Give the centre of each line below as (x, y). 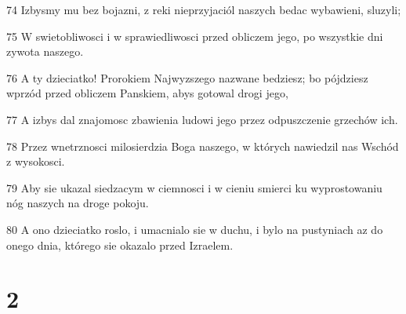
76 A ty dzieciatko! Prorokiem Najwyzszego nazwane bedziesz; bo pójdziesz (187, 77)
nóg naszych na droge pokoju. (78, 203)
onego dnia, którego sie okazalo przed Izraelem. (120, 245)
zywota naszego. (45, 51)
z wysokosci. (36, 161)
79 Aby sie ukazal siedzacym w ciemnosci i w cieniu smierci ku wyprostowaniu (194, 187)
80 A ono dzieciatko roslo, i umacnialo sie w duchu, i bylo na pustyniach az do (195, 229)
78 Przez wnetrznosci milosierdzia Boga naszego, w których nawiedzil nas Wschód (203, 146)
